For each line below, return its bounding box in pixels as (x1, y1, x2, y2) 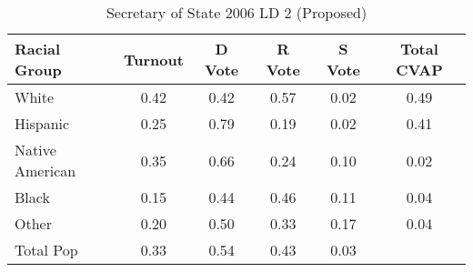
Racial (15, 38, 61, 59)
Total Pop (15, 239, 78, 260)
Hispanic (15, 113, 70, 134)
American (15, 160, 76, 181)
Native (15, 139, 56, 160)
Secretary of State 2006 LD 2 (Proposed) (106, 2, 367, 23)
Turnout (123, 48, 184, 70)
